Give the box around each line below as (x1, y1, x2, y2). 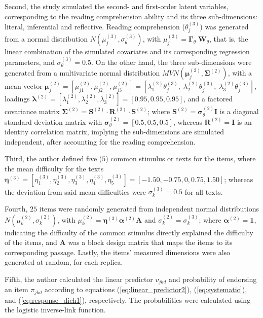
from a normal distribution (5, 33, 88, 44)
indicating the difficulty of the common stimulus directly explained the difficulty (5, 227, 253, 237)
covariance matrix (5, 106, 60, 117)
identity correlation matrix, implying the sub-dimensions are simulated (5, 126, 224, 137)
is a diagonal (219, 106, 259, 117)
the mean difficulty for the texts (5, 163, 104, 174)
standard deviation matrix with (5, 116, 102, 127)
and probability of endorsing (169, 273, 257, 284)
